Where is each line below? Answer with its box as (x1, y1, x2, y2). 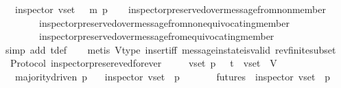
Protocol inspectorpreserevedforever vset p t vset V (10, 56, 277, 70)
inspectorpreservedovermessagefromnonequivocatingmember (38, 15, 290, 30)
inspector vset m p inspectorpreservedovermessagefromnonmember (14, 2, 326, 16)
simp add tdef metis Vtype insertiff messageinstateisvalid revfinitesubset (5, 42, 336, 56)
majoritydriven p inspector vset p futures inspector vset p (14, 69, 331, 83)
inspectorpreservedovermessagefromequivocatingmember (38, 29, 274, 43)
